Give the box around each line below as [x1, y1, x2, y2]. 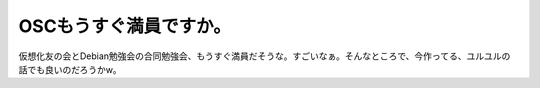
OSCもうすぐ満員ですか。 [18, 15, 232, 37]
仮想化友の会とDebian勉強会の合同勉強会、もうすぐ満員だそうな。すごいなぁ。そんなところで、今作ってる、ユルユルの [18, 50, 511, 62]
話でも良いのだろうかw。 [18, 63, 122, 75]
